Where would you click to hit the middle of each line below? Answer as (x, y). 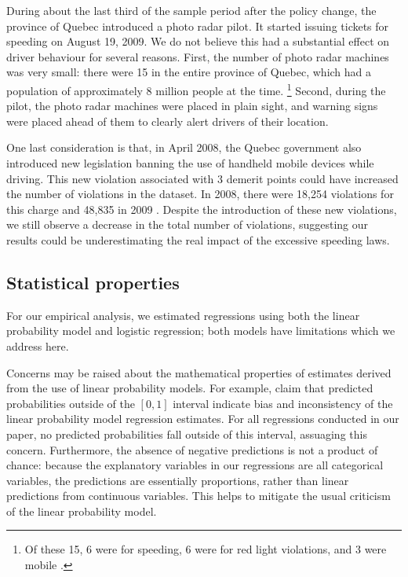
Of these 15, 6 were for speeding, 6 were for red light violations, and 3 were (206, 549)
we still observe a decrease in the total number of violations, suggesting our (188, 224)
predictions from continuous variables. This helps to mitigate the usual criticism (199, 496)
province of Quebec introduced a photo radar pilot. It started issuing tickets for (198, 26)
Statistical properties (93, 282)
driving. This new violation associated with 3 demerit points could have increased (202, 178)
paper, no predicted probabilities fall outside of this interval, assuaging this (187, 434)
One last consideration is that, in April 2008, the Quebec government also (184, 147)
